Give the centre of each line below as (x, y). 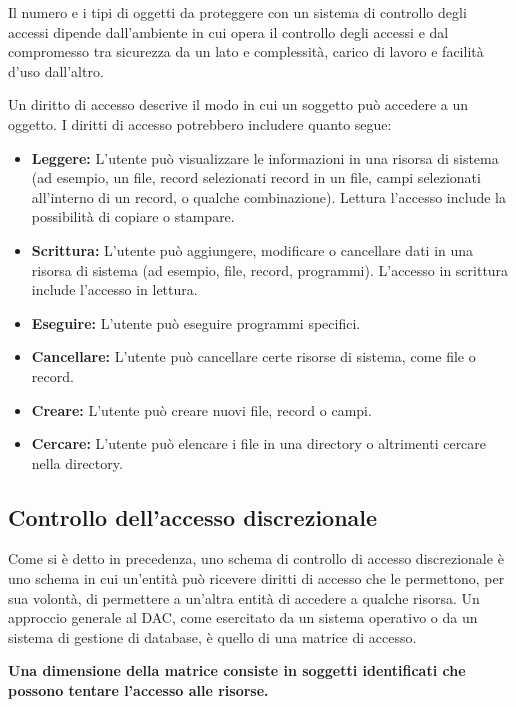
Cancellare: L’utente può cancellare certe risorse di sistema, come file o (253, 356)
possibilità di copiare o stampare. (133, 216)
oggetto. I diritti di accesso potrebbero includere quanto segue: (200, 123)
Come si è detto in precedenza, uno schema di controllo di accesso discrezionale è (256, 558)
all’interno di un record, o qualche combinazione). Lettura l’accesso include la (268, 196)
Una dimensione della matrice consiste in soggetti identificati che (237, 670)
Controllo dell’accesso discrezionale (193, 516)
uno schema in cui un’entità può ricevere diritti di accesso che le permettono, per (256, 578)
